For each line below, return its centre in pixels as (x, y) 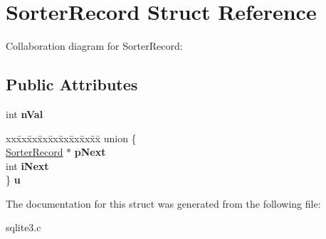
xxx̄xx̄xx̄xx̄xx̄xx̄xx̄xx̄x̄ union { (71, 138)
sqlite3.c (23, 227)
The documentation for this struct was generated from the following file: (163, 203)
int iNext (27, 165)
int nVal (25, 113)
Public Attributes (72, 84)
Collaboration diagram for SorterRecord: (94, 46)
